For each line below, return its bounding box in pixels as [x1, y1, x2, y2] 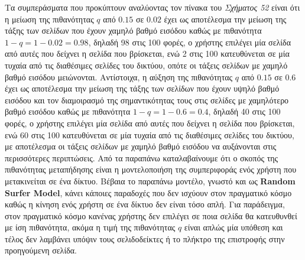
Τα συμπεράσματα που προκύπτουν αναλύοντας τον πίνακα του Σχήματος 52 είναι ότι [5, 1, 300, 13]
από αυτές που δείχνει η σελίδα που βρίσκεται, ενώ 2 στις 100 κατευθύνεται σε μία [5, 47, 290, 60]
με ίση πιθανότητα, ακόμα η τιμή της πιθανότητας [5, 221, 176, 233]
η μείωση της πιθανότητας [5, 12, 94, 25]
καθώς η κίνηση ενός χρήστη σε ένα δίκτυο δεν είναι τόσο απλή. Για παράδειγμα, [5, 198, 285, 210]
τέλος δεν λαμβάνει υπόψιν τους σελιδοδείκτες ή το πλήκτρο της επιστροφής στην [5, 232, 285, 245]
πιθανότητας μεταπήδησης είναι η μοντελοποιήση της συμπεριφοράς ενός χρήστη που [5, 163, 297, 175]
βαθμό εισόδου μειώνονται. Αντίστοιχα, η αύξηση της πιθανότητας [5, 70, 233, 83]
